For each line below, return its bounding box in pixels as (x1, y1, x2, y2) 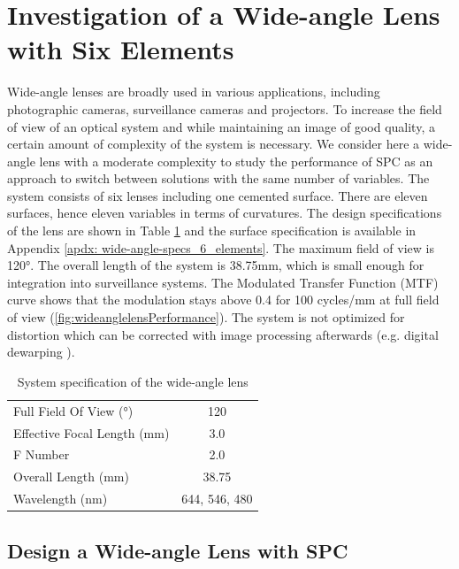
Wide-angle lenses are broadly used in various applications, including (7, 82, 380, 101)
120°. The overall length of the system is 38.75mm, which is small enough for (7, 256, 425, 274)
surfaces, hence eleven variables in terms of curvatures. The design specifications (7, 204, 442, 222)
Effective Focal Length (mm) (13, 423, 170, 442)
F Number (13, 445, 70, 464)
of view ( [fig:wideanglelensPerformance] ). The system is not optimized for (7, 308, 405, 327)
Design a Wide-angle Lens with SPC (7, 536, 348, 564)
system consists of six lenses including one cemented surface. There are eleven (7, 186, 428, 204)
